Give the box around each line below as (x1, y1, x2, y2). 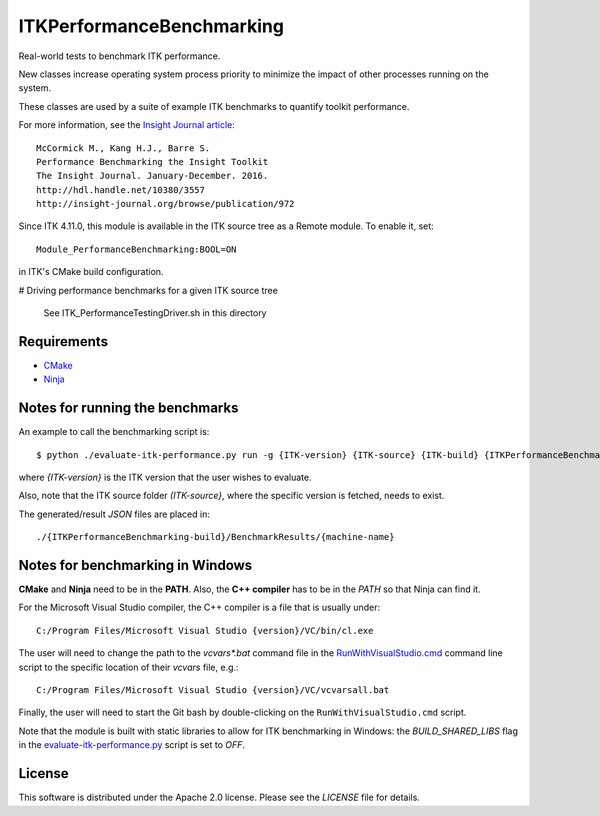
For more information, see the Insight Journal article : (18, 119, 235, 131)
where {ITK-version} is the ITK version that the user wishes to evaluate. (18, 471, 312, 483)
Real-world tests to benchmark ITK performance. (18, 50, 221, 62)
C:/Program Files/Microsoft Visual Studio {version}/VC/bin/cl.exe (36, 625, 374, 636)
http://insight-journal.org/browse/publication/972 (36, 198, 295, 210)
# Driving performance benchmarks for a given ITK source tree (18, 284, 279, 296)
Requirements (18, 333, 109, 350)
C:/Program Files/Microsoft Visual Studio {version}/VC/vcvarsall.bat (36, 685, 390, 696)
